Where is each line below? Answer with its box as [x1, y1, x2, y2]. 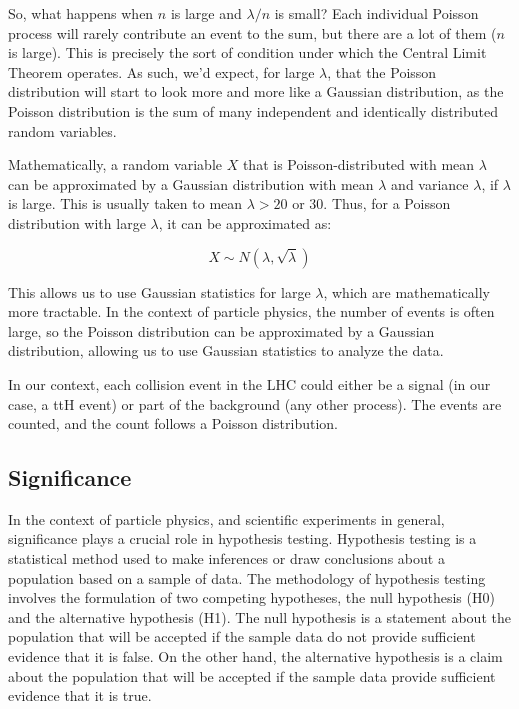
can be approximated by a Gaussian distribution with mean [8, 173, 374, 194]
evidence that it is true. [8, 685, 152, 706]
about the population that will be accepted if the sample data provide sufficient [8, 665, 496, 686]
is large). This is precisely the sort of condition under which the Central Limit [8, 42, 487, 63]
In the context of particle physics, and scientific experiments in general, [8, 508, 445, 529]
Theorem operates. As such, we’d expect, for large [8, 61, 315, 82]
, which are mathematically [323, 281, 490, 302]
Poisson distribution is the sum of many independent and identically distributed [8, 100, 499, 121]
